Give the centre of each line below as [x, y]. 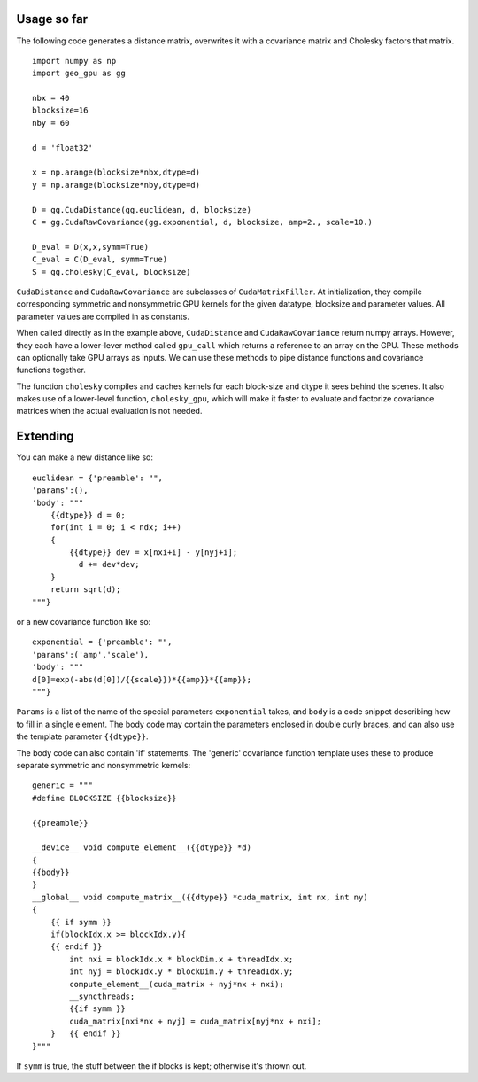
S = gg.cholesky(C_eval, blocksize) [112, 272]
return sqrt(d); [85, 590]
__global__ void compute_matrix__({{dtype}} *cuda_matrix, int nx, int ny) [200, 897]
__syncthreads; [102, 996]
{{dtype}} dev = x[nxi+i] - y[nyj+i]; [154, 553]
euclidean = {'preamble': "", [98, 478]
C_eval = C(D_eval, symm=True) [100, 260]
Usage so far [52, 19]
